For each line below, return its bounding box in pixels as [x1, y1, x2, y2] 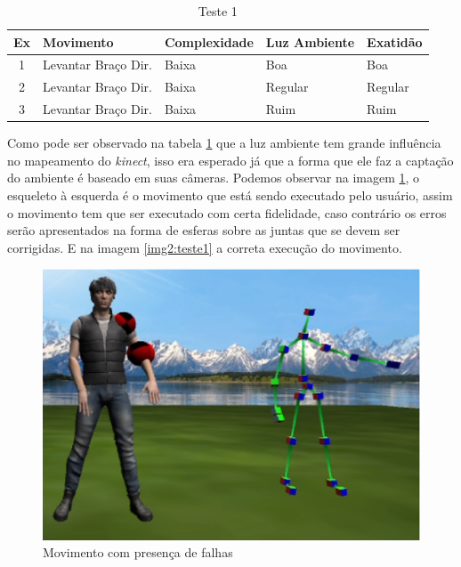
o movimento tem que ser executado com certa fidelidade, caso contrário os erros [7, 203, 447, 222]
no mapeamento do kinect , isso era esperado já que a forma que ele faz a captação [7, 150, 454, 169]
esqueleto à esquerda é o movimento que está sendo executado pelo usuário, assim [7, 186, 453, 204]
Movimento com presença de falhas [43, 543, 233, 562]
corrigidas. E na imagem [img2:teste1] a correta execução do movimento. [7, 238, 402, 256]
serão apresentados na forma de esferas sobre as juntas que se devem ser [7, 221, 400, 239]
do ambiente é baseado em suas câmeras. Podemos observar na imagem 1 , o [7, 168, 420, 187]
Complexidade [164, 32, 254, 51]
